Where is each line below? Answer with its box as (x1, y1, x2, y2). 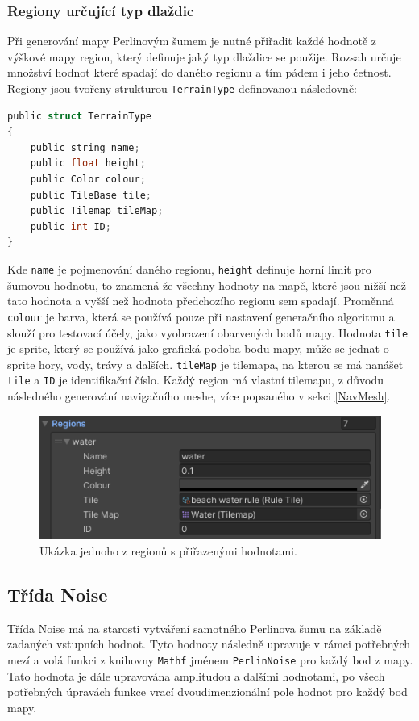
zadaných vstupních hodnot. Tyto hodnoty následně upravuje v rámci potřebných (7, 635, 411, 652)
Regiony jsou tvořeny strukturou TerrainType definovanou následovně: (7, 80, 358, 96)
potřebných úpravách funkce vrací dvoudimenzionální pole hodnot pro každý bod (7, 683, 408, 700)
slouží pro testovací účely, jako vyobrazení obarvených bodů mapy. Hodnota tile (7, 324, 409, 341)
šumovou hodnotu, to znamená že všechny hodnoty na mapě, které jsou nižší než (7, 276, 406, 293)
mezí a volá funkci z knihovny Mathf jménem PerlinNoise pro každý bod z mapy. (7, 651, 413, 668)
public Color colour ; (30, 174, 146, 186)
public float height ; (30, 157, 146, 170)
